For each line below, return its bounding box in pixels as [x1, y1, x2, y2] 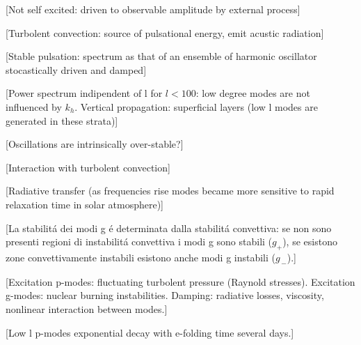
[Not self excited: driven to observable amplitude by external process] [6, 2, 300, 16]
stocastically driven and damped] [6, 62, 147, 77]
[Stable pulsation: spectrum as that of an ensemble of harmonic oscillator [6, 49, 317, 63]
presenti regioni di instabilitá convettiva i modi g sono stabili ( [6, 234, 273, 249]
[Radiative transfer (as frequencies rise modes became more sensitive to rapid [6, 183, 335, 198]
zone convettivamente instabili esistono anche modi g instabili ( [6, 250, 276, 264]
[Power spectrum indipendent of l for [6, 86, 163, 100]
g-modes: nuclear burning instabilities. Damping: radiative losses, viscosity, [6, 288, 324, 302]
